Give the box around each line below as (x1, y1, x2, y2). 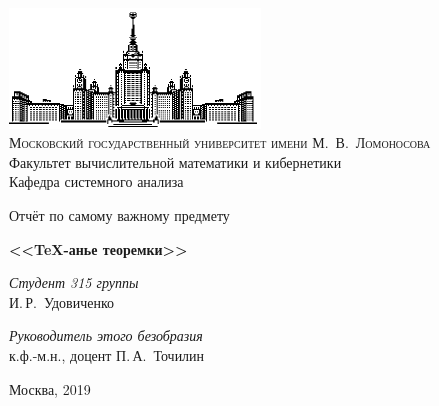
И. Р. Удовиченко (9, 291, 115, 312)
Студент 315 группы (9, 272, 139, 293)
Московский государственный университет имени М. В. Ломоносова (9, 132, 431, 153)
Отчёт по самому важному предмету (9, 204, 230, 225)
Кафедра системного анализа (9, 171, 184, 192)
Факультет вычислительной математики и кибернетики (9, 151, 342, 172)
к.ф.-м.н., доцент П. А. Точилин (9, 344, 205, 365)
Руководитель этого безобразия (9, 325, 203, 346)
